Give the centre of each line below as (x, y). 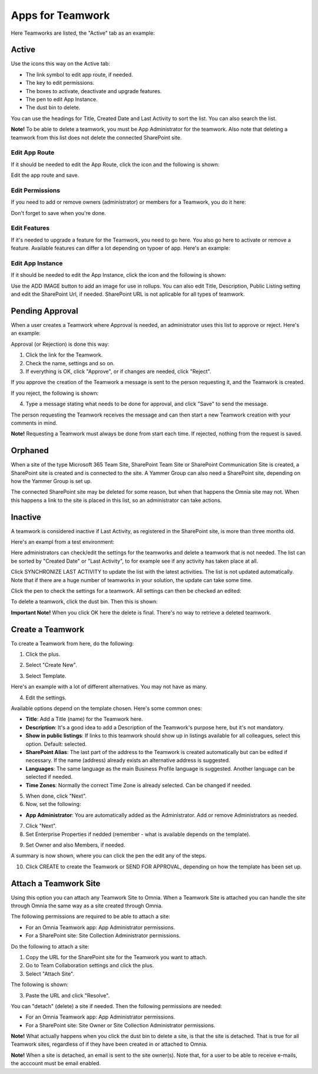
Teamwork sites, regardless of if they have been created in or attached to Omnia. (109, 1044)
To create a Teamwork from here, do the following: (72, 643)
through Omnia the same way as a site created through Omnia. (87, 906)
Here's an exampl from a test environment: (63, 542)
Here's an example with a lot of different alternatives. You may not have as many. (109, 687)
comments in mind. (34, 423)
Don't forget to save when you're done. (58, 213)
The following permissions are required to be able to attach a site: (90, 917)
